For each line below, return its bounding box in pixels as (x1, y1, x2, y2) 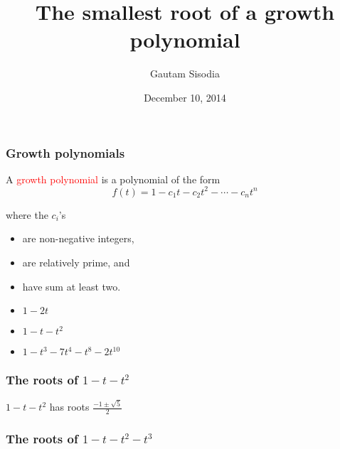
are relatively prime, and (22, 255, 130, 270)
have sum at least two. (22, 278, 121, 293)
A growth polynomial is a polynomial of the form (6, 171, 221, 186)
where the (6, 207, 48, 222)
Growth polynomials (6, 144, 125, 161)
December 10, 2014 (144, 90, 226, 104)
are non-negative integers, (22, 231, 134, 246)
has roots (49, 399, 90, 414)
